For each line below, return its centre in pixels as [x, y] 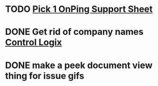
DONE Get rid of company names [75, 32]
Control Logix [34, 43]
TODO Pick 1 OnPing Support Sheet [79, 9]
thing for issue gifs [45, 76]
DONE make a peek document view [79, 65]
